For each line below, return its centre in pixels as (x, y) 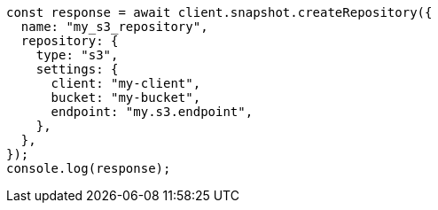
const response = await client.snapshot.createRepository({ (219, 12)
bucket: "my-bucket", (126, 97)
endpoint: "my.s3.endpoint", (152, 112)
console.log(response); (89, 168)
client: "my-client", (126, 83)
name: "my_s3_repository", (114, 27)
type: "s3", (77, 55)
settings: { (77, 69)
